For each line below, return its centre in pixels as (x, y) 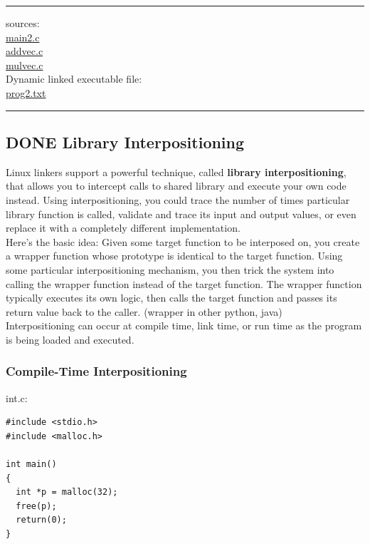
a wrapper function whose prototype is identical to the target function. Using (174, 256)
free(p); (36, 506)
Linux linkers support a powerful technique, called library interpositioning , (176, 171)
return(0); (41, 520)
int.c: (17, 397)
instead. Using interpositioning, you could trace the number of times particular (178, 199)
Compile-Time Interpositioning (96, 371)
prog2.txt (26, 92)
